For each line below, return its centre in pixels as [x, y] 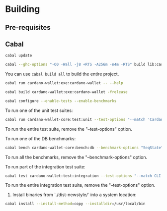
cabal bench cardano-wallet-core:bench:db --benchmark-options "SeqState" [84, 148]
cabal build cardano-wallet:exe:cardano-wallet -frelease [66, 92]
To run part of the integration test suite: [45, 166]
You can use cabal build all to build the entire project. [62, 74]
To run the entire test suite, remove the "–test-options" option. [69, 129]
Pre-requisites [28, 27]
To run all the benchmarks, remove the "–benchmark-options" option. [76, 157]
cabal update [19, 55]
